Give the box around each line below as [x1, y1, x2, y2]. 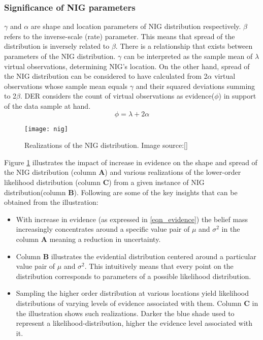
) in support [218, 90, 256, 101]
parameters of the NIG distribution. [4, 51, 116, 61]
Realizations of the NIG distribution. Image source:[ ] [24, 140, 188, 150]
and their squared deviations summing [136, 80, 255, 91]
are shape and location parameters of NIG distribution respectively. [30, 21, 241, 32]
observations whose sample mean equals [4, 80, 128, 91]
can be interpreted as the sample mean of [123, 51, 253, 61]
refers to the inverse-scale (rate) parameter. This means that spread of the [4, 30, 235, 41]
